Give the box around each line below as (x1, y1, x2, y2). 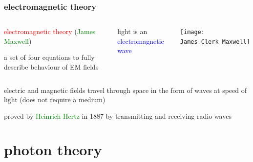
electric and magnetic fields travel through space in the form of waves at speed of (4, 85, 247, 95)
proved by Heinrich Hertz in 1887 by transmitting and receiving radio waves (4, 110, 232, 121)
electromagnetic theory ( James (4, 26, 96, 36)
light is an (117, 26, 148, 36)
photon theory (4, 139, 102, 159)
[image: (180, 29, 205, 36)
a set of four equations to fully (4, 52, 95, 62)
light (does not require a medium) (4, 94, 105, 105)
